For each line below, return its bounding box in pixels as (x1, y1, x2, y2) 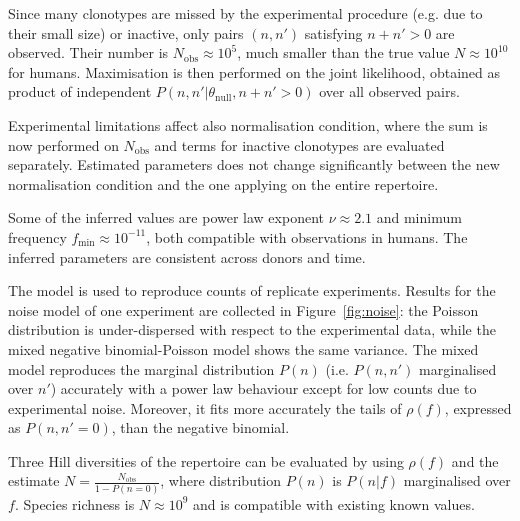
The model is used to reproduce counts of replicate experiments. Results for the (8, 280, 496, 301)
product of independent (8, 81, 152, 102)
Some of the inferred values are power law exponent (8, 207, 324, 228)
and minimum (376, 207, 462, 228)
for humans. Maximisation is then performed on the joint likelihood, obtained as (8, 61, 501, 82)
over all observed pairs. (319, 81, 460, 102)
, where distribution (160, 470, 282, 491)
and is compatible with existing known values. (193, 493, 475, 514)
